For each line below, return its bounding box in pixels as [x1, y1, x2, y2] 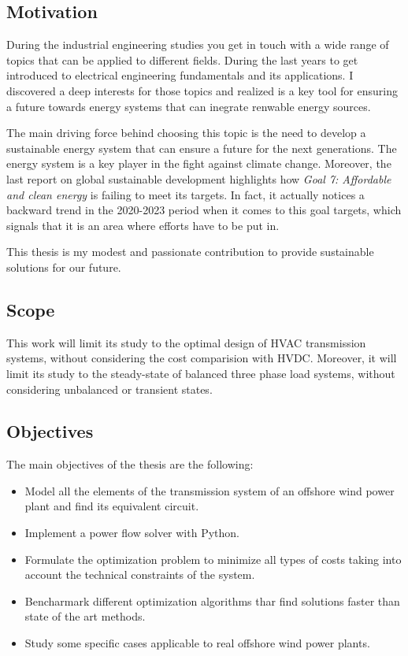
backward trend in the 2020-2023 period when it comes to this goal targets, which [6, 202, 402, 218]
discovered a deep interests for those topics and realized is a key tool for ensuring [6, 82, 398, 98]
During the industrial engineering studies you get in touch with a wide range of [6, 36, 389, 53]
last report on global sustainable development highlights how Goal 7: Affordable [6, 170, 391, 187]
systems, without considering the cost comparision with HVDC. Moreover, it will [6, 350, 397, 366]
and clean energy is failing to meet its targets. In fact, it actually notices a [6, 186, 365, 202]
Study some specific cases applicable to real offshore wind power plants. [24, 635, 370, 651]
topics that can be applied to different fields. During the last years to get [6, 51, 358, 68]
